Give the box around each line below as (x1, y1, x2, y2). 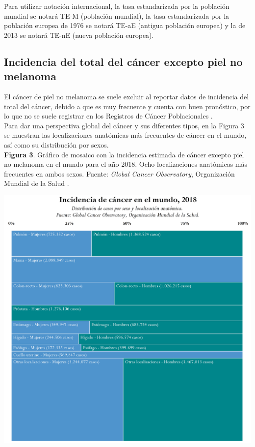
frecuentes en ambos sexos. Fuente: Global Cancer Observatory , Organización (4, 168, 235, 179)
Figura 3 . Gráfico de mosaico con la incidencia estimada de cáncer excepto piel (4, 149, 244, 159)
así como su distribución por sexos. (4, 139, 109, 149)
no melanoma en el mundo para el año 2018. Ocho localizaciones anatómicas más (4, 159, 248, 169)
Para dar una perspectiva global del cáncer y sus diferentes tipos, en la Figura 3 (4, 120, 244, 130)
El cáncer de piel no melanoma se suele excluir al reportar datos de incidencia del (4, 91, 249, 101)
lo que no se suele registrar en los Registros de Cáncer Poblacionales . (4, 111, 213, 121)
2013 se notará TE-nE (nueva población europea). (4, 30, 154, 40)
